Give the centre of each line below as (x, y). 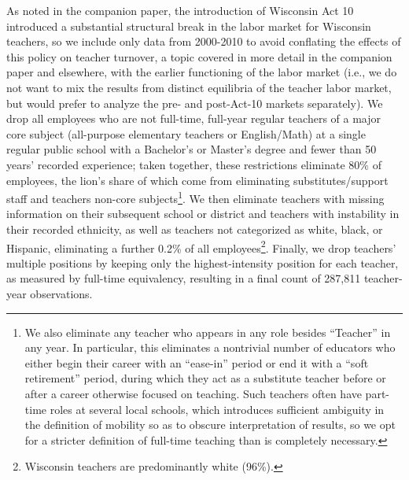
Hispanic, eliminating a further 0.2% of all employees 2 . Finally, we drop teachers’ (201, 246)
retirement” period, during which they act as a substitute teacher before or (205, 378)
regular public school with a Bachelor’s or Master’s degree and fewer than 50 (192, 149)
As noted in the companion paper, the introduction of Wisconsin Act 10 (180, 10)
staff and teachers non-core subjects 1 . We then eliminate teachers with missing (195, 197)
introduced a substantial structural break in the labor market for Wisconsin (189, 26)
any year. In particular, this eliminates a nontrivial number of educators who (210, 347)
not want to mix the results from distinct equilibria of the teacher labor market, (199, 87)
